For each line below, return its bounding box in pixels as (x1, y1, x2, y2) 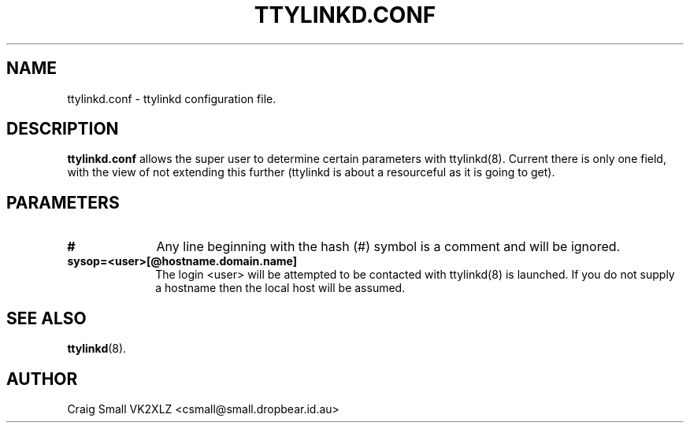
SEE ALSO (6, 308, 87, 328)
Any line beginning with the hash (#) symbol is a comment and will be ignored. (156, 239, 621, 255)
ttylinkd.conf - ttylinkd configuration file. (67, 91, 276, 105)
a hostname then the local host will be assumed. (155, 281, 406, 295)
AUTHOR (6, 368, 78, 389)
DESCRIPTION (6, 119, 119, 139)
